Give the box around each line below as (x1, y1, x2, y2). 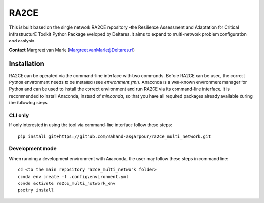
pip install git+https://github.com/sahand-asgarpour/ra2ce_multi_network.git (18, 133, 211, 139)
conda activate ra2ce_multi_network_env (18, 181, 116, 186)
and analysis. (9, 38, 36, 44)
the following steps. (9, 100, 49, 106)
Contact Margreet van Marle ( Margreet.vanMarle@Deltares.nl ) (9, 47, 135, 53)
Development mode (9, 145, 57, 152)
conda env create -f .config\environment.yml (18, 174, 129, 179)
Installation (9, 60, 44, 68)
